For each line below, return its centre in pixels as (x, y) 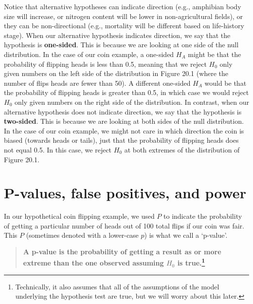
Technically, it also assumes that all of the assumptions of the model (117, 286)
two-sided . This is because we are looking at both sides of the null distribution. (124, 121)
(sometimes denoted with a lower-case (82, 235)
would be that (226, 83)
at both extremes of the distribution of (182, 149)
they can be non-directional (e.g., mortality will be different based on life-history (124, 26)
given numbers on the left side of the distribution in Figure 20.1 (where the (116, 73)
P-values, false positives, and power (125, 193)
